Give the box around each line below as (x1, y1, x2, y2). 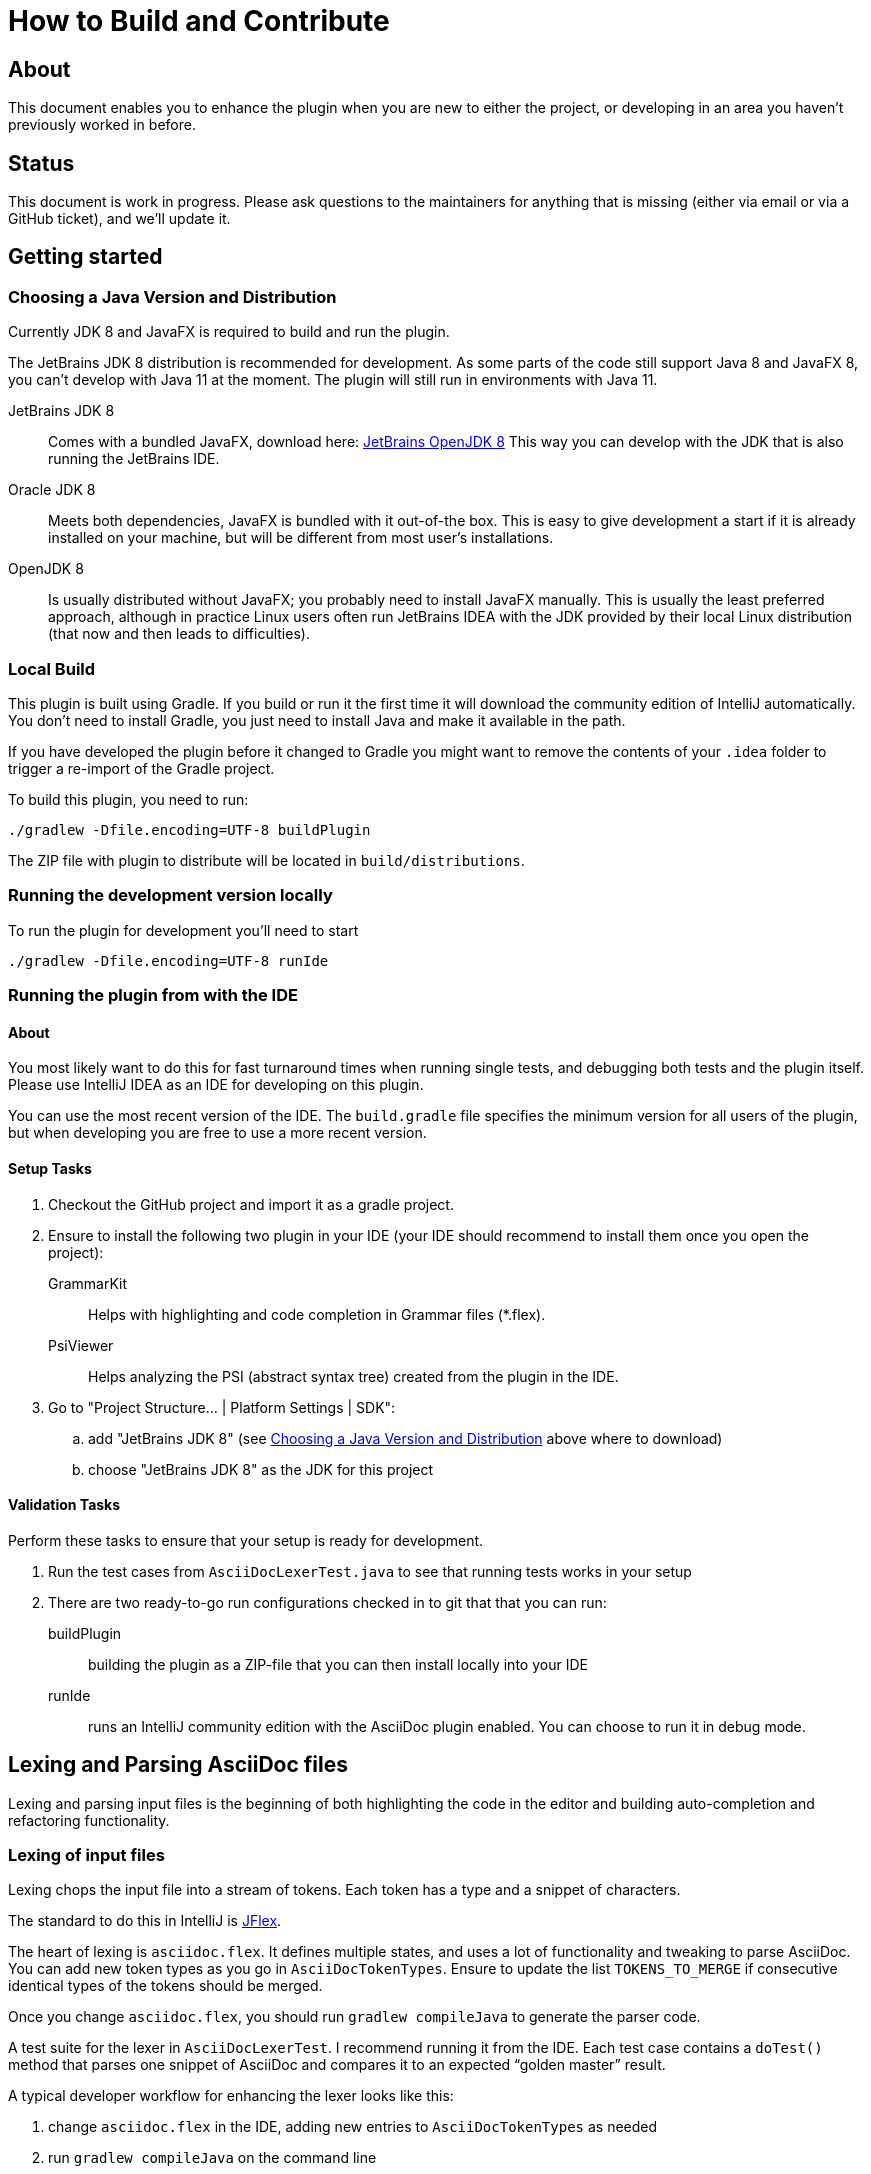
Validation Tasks (8, 1496, 121, 1514)
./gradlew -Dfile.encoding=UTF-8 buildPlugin (8, 821, 371, 838)
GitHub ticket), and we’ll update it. (8, 210, 231, 228)
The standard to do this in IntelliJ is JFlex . (8, 1912, 282, 1930)
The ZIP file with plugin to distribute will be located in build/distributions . (8, 851, 525, 869)
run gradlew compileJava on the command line (48, 2149, 377, 2167)
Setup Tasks (8, 1159, 92, 1177)
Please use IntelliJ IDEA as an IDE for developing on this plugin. (8, 1076, 424, 1094)
